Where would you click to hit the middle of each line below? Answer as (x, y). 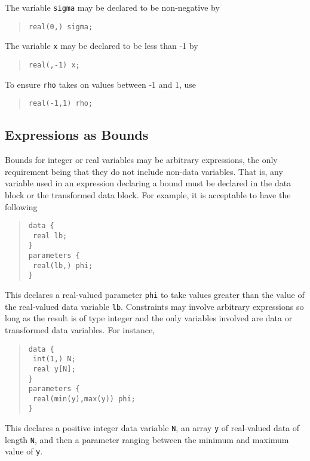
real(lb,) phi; (63, 265)
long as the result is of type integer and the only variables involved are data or (149, 318)
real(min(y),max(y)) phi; (84, 399)
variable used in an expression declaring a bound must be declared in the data (148, 183)
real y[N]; (54, 369)
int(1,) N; (54, 359)
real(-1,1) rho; (61, 104)
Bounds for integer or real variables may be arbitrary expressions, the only (141, 160)
